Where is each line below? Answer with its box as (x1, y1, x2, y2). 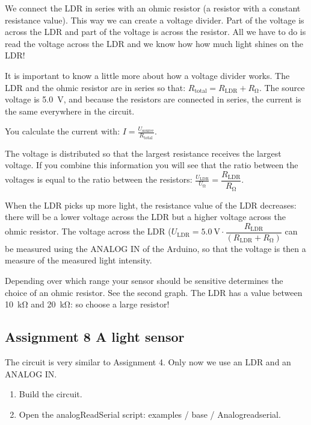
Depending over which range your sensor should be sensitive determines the (5, 274, 283, 286)
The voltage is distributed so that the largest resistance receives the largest (5, 146, 282, 159)
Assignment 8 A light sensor (5, 327, 185, 346)
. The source (259, 81, 305, 93)
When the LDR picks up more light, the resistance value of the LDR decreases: (5, 198, 297, 211)
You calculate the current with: (5, 125, 120, 137)
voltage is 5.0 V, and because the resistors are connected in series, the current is (5, 93, 301, 105)
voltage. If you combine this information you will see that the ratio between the (5, 159, 298, 171)
